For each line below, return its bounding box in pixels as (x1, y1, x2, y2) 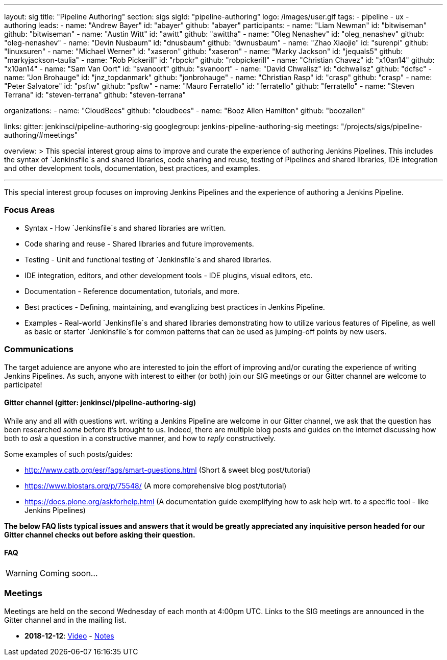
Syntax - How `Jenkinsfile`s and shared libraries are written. (24, 223, 226, 232)
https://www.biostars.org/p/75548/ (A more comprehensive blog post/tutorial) (24, 481, 287, 490)
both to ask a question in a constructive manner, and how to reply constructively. (4, 433, 276, 443)
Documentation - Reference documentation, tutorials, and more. (24, 286, 240, 296)
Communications (4, 344, 73, 355)
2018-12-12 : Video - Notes (24, 631, 114, 640)
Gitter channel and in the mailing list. (4, 615, 127, 624)
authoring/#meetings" (4, 131, 78, 139)
